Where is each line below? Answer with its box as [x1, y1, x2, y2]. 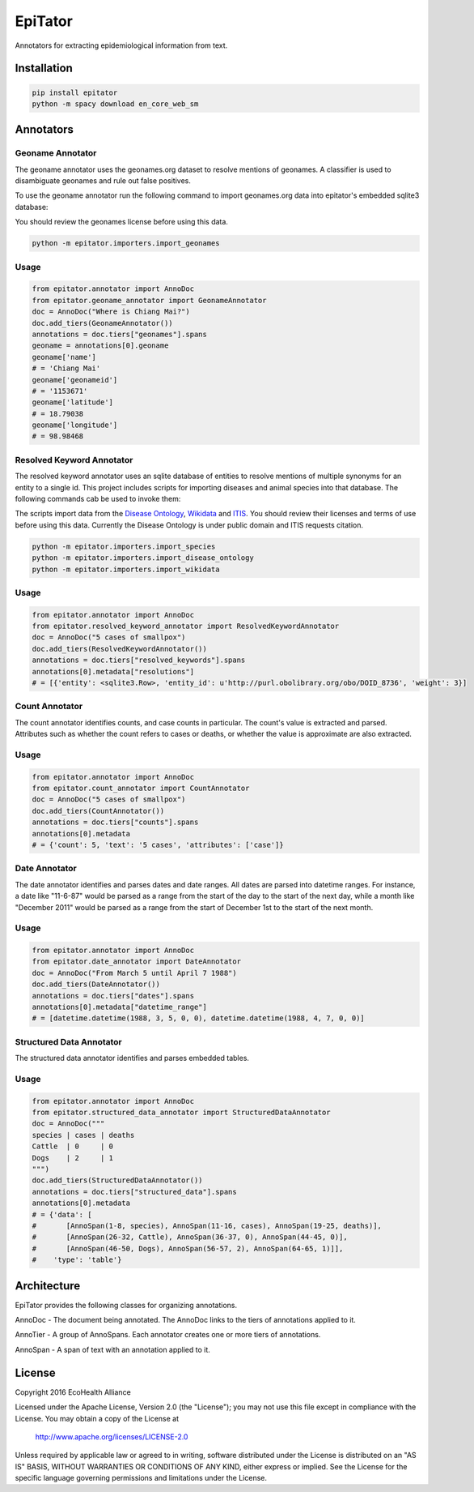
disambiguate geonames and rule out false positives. [15, 176, 192, 186]
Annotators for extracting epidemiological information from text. [15, 41, 228, 50]
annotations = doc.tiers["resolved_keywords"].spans [32, 656, 246, 665]
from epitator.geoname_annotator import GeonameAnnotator [32, 296, 267, 305]
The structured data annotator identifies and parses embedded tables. [15, 1054, 250, 1063]
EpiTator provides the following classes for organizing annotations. [15, 1300, 238, 1310]
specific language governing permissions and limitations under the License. [15, 1473, 267, 1483]
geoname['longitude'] [32, 421, 118, 430]
